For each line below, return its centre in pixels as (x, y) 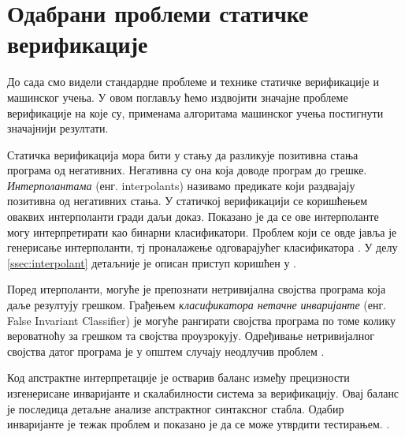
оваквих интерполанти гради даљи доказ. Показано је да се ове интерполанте (193, 217)
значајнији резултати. (58, 128)
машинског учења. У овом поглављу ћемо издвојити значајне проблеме (178, 97)
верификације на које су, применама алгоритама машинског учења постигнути (195, 112)
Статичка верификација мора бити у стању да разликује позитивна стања (183, 154)
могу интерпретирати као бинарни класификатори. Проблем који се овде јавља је (202, 232)
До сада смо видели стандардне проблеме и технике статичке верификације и (193, 82)
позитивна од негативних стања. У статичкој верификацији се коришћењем (188, 201)
